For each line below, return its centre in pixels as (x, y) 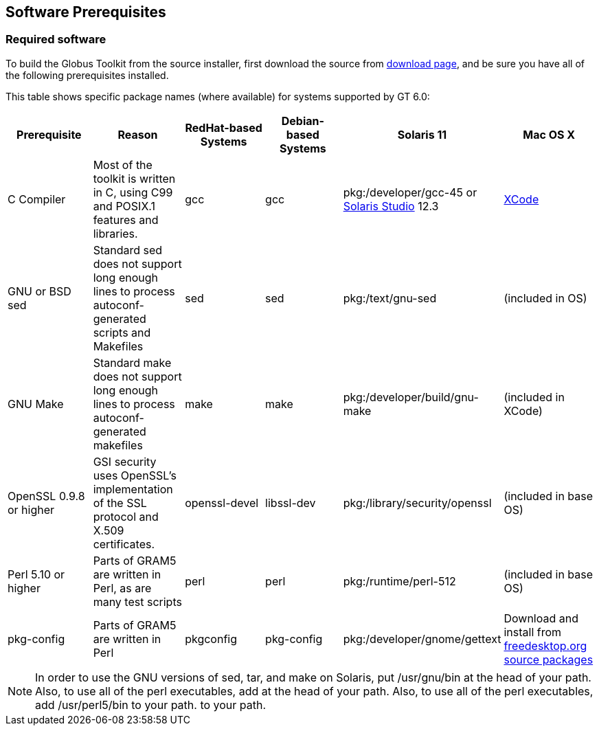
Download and (541, 618)
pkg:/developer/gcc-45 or (410, 192)
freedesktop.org (545, 645)
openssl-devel (222, 503)
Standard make (132, 362)
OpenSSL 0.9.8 (46, 496)
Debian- (303, 121)
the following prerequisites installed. (87, 75)
